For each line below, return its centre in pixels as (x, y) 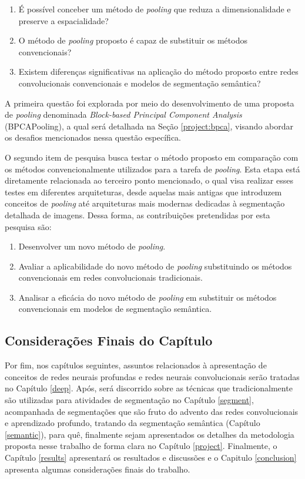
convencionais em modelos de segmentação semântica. (115, 309)
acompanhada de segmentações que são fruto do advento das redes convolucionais (152, 411)
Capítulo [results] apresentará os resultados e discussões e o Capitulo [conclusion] (151, 458)
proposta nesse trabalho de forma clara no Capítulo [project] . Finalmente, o (141, 446)
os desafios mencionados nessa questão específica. (93, 137)
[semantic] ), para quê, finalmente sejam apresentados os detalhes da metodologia (150, 434)
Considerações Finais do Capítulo (109, 340)
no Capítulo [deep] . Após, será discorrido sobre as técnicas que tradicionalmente (149, 388)
